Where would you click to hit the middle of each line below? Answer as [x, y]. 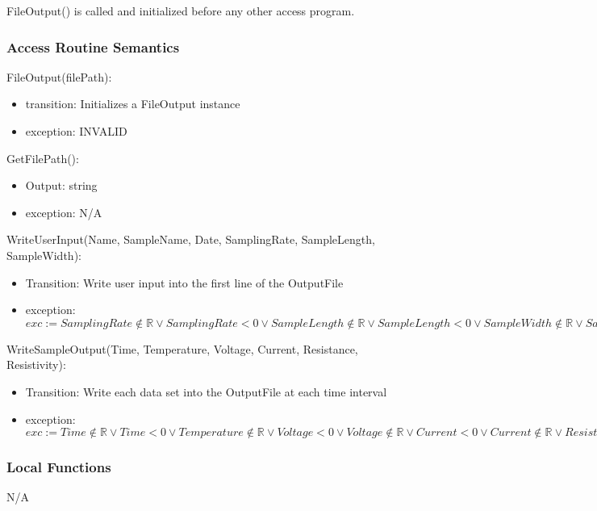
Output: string [61, 185]
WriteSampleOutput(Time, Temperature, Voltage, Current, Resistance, [182, 348]
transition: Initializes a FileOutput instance [133, 104]
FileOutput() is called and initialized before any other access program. [181, 10]
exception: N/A [64, 212]
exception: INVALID [76, 131]
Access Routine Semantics [93, 46]
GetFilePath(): [43, 158]
